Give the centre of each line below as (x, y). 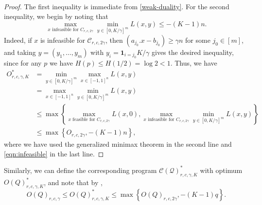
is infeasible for (62, 40)
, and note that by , (73, 182)
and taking (20, 52)
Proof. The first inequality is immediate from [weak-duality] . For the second (117, 6)
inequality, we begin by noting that (56, 16)
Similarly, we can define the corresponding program (80, 170)
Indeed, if (18, 40)
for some (198, 40)
